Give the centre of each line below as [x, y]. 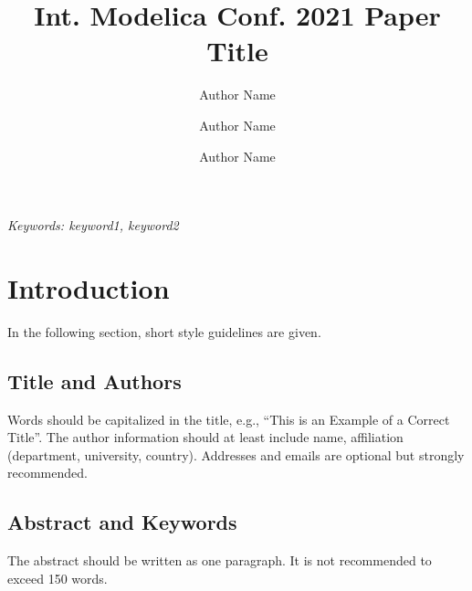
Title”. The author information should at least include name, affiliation [205, 437]
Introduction [89, 287]
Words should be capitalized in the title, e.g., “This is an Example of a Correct [229, 419]
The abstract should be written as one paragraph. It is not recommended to [220, 560]
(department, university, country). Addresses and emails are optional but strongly [236, 454]
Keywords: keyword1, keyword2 [93, 225]
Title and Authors [94, 380]
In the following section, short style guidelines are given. [164, 331]
